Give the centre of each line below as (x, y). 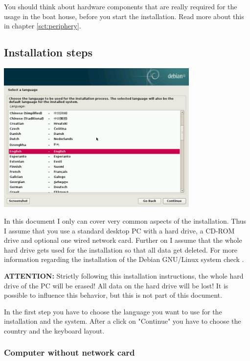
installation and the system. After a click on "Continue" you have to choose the (123, 321)
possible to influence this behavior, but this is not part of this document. (113, 295)
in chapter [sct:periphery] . (43, 26)
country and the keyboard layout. (54, 330)
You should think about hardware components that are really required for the (121, 6)
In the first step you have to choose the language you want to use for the (113, 311)
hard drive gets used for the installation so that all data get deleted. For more (121, 249)
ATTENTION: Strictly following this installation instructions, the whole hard (124, 276)
